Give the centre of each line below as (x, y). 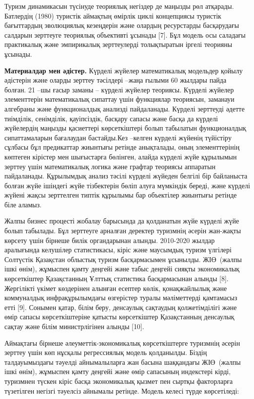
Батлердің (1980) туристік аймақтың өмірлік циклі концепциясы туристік (113, 15)
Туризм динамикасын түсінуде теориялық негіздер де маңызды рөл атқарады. (119, 6)
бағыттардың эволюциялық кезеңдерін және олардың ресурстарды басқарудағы (122, 25)
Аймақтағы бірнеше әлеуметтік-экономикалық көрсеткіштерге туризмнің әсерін (122, 343)
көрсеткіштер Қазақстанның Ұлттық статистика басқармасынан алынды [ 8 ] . (117, 278)
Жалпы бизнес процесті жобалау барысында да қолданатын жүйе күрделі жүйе (122, 221)
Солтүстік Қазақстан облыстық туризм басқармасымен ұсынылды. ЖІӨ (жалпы (123, 259)
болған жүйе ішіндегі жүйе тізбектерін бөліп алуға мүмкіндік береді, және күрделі (127, 185)
